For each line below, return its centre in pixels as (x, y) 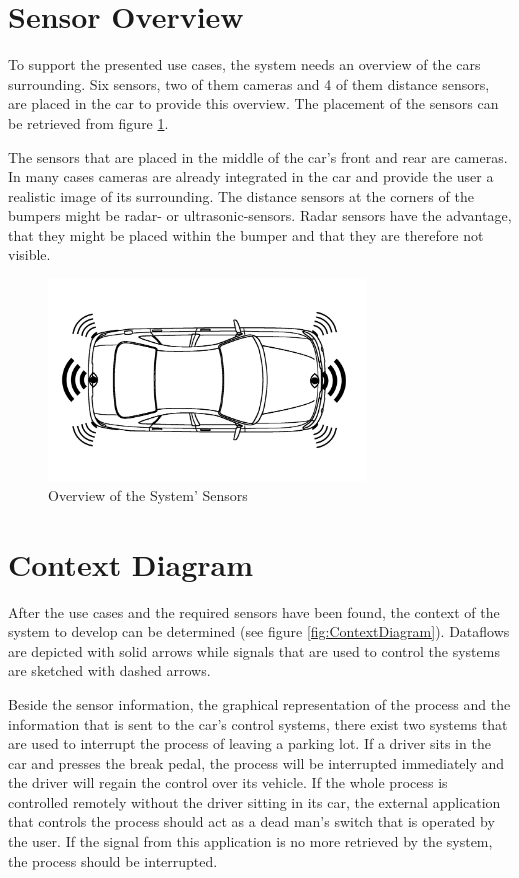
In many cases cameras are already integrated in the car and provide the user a (251, 176)
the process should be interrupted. (113, 860)
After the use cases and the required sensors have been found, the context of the (254, 611)
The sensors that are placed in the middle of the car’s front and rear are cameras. (258, 156)
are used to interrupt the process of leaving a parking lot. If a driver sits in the (249, 743)
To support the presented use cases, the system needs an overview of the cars (244, 64)
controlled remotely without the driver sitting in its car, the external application (254, 801)
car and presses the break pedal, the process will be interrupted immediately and (256, 762)
